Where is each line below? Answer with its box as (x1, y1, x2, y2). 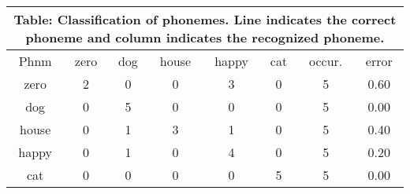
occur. (309, 52, 343, 70)
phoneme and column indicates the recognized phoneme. (25, 28, 385, 46)
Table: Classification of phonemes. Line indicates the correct (13, 10, 397, 28)
